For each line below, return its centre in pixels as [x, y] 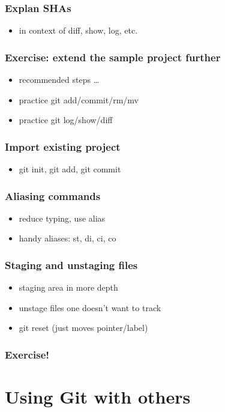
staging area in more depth [68, 287]
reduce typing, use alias [62, 218]
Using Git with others [98, 397]
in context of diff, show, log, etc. [78, 30]
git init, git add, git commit [70, 169]
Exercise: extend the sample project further [113, 57]
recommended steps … [59, 80]
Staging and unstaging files [71, 265]
